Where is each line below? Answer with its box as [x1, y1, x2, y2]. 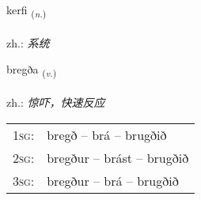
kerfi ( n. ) [6, 2, 47, 20]
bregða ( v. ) [6, 61, 57, 80]
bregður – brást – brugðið [47, 148, 189, 167]
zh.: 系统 [6, 34, 50, 51]
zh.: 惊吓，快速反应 [6, 94, 105, 111]
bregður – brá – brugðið [47, 171, 179, 190]
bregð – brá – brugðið [47, 125, 167, 144]
